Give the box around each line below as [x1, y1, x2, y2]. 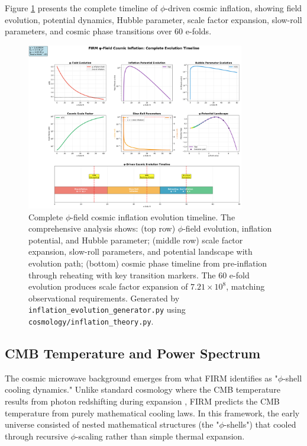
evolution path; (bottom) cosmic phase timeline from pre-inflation [28, 256, 267, 269]
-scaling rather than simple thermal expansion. [75, 429, 245, 442]
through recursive [5, 429, 68, 442]
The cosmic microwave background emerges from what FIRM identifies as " [5, 371, 278, 384]
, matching [226, 280, 265, 293]
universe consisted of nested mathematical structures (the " [5, 418, 219, 431]
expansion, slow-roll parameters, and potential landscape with [28, 245, 253, 258]
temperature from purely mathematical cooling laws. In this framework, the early [5, 406, 300, 419]
